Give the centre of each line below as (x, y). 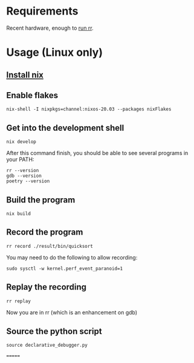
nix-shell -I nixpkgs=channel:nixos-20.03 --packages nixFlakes (89, 109)
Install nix (25, 75)
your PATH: (20, 159)
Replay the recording (46, 287)
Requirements (42, 11)
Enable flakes (32, 95)
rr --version (23, 171)
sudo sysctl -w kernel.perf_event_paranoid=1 (64, 268)
